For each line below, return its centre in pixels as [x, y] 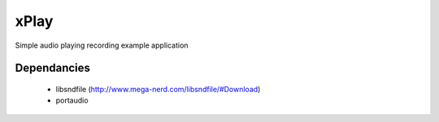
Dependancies [53, 68]
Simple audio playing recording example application [102, 45]
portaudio [72, 100]
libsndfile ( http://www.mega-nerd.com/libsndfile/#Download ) [158, 89]
